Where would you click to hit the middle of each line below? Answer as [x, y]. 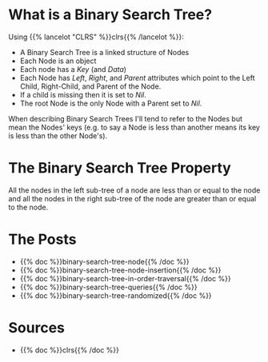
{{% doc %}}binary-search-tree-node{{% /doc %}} [104, 261]
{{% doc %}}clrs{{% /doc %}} [70, 350]
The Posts [42, 239]
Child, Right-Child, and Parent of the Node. [90, 86]
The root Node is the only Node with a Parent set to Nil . [111, 103]
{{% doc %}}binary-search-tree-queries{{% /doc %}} [108, 287]
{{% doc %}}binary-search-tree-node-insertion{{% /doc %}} [120, 270]
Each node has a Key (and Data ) [73, 69]
